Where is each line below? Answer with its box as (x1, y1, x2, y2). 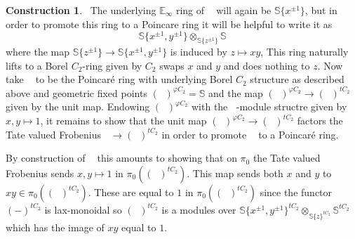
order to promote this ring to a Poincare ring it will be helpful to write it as (6, 16, 333, 31)
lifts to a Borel (6, 58, 68, 72)
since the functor (260, 184, 333, 199)
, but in (304, 3, 337, 17)
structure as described (250, 72, 344, 86)
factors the (297, 113, 343, 128)
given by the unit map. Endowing (6, 99, 150, 114)
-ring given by (82, 58, 142, 72)
